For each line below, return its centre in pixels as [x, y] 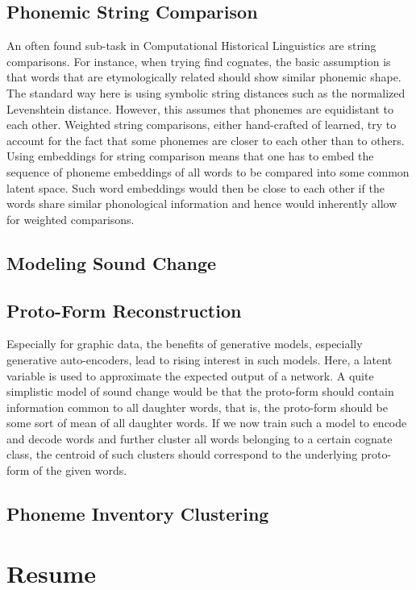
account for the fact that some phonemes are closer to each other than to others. [206, 140]
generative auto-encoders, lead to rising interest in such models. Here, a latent [200, 359]
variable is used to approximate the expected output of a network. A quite [190, 375]
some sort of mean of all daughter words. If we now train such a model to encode [207, 423]
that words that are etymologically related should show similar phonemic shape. [204, 77]
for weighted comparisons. [71, 219]
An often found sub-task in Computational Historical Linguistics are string [191, 46]
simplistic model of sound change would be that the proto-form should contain [200, 391]
